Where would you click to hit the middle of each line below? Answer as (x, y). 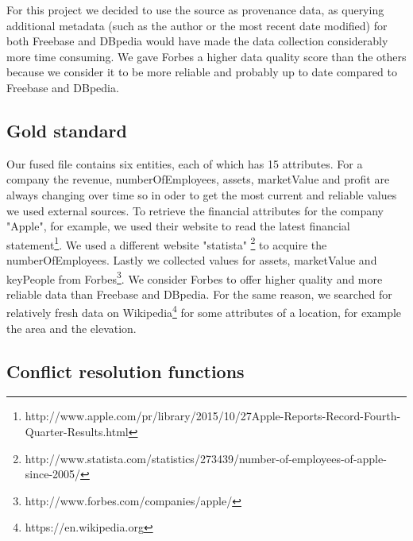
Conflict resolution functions (125, 371)
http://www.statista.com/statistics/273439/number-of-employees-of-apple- (206, 458)
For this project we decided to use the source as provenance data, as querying (195, 10)
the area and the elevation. (71, 328)
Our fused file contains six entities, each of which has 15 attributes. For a (185, 163)
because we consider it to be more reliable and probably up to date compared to (202, 72)
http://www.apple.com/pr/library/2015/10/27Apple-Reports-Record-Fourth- (213, 416)
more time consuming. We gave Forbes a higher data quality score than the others (206, 56)
